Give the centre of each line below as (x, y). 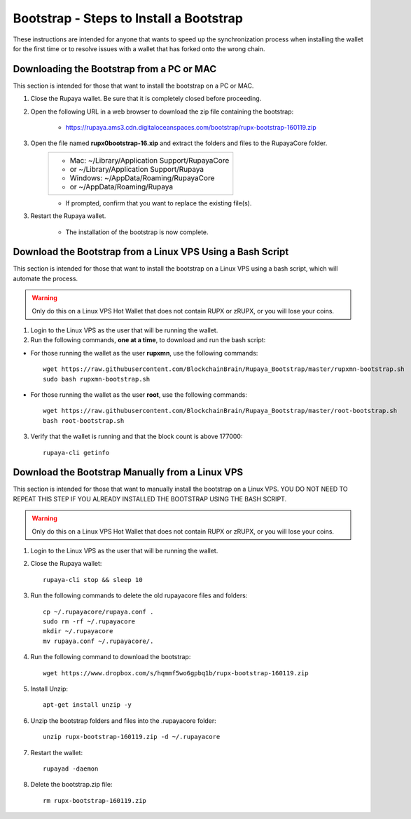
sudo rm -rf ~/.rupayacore (89, 621)
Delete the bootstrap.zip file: (71, 785)
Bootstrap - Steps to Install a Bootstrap (128, 18)
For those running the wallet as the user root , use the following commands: (139, 395)
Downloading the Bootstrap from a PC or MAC (115, 69)
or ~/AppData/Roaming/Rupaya (121, 187)
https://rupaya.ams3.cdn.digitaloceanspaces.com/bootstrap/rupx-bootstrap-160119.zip (191, 128)
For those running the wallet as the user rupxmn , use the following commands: (144, 353)
